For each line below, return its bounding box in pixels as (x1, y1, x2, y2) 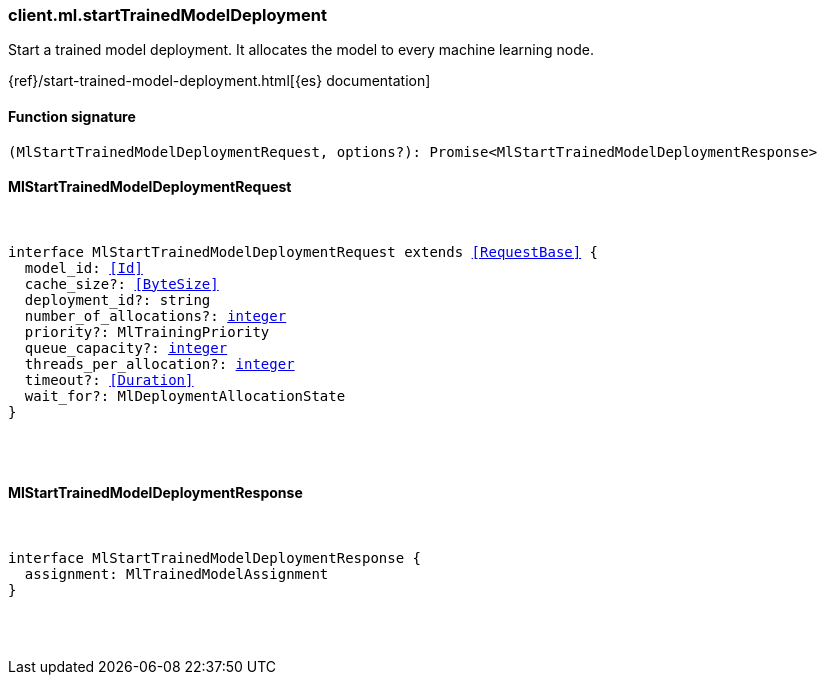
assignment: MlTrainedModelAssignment (24, 566, 329, 583)
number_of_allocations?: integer (24, 307, 287, 324)
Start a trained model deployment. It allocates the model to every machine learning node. (8, 41, 594, 59)
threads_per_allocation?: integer (24, 355, 295, 372)
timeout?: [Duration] (24, 371, 194, 388)
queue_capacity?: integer (24, 339, 228, 356)
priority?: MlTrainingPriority (24, 323, 270, 340)
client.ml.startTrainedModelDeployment (8, 5, 327, 25)
